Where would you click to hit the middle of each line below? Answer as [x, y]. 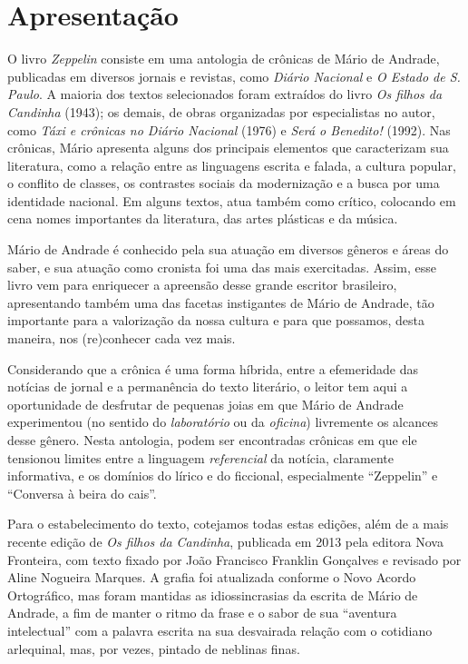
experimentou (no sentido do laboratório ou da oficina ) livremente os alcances [223, 422]
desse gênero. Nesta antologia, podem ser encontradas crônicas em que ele [212, 440]
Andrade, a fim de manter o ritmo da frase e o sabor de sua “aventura [202, 613]
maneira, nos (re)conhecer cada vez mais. [122, 338]
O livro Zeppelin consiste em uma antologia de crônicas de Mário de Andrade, [224, 59]
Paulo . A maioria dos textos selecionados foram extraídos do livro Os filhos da [225, 94]
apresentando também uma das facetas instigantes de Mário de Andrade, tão [221, 302]
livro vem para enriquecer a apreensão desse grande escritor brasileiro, [202, 285]
